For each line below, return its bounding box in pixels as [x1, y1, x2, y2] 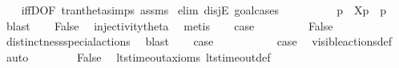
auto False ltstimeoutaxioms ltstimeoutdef [6, 48, 271, 65]
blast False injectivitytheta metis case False [6, 17, 333, 34]
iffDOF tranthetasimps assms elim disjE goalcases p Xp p [21, 2, 387, 18]
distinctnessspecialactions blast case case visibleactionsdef [6, 33, 392, 50]
